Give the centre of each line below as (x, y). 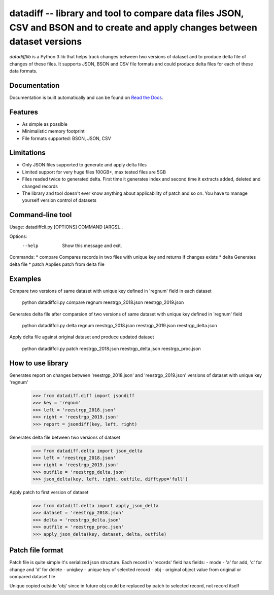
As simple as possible (45, 124)
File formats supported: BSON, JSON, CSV (66, 138)
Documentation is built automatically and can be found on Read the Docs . (86, 97)
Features (24, 112)
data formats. (23, 71)
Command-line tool (41, 215)
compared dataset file (32, 576)
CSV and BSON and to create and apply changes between (133, 27)
